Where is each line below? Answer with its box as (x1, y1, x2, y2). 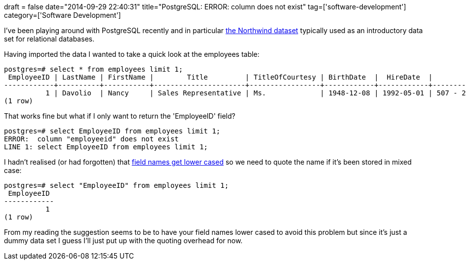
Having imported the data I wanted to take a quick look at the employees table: (4, 50, 260, 58)
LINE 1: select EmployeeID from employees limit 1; (4, 143, 208, 151)
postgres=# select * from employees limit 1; (4, 65, 183, 73)
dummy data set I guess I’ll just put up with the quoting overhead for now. (4, 236, 243, 245)
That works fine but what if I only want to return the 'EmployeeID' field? (4, 112, 235, 120)
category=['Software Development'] (4, 11, 121, 19)
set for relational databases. (4, 35, 95, 43)
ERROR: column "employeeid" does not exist (4, 135, 179, 143)
